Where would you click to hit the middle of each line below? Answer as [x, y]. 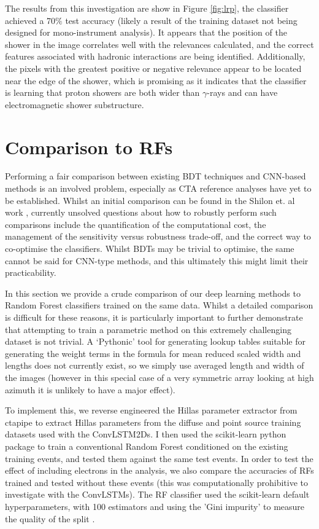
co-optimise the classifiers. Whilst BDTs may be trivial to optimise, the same [150, 249]
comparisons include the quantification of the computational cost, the [136, 224]
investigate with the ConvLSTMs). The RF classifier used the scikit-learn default [157, 494]
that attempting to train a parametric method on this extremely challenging [148, 329]
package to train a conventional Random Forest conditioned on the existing [147, 446]
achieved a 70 [30, 20]
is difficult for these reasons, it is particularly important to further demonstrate [154, 317]
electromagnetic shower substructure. [75, 104]
